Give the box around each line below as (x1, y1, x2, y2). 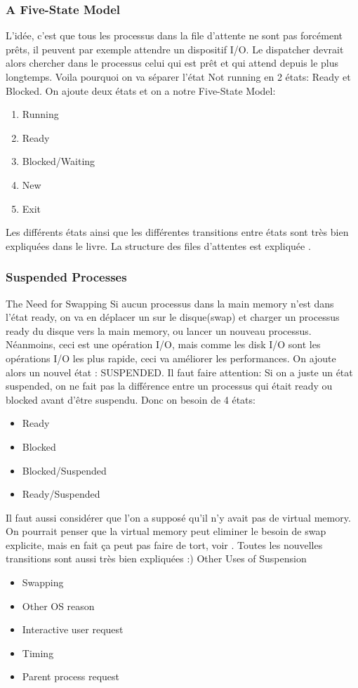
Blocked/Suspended (22, 463, 107, 477)
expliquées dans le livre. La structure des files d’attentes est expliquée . (6, 238, 311, 253)
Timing (22, 645, 54, 660)
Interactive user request (22, 622, 124, 637)
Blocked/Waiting (22, 154, 95, 168)
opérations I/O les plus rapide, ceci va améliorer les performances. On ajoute (6, 350, 336, 365)
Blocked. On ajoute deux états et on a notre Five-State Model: (6, 83, 276, 98)
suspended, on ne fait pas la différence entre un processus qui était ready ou (6, 378, 333, 393)
